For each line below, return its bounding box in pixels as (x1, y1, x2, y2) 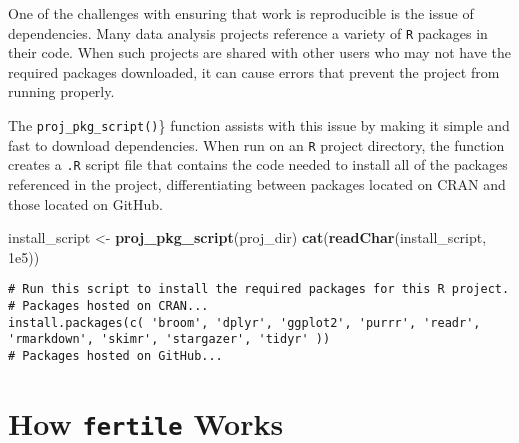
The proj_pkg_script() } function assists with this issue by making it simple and (8, 115, 510, 136)
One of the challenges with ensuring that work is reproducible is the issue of (8, 3, 474, 23)
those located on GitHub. (8, 193, 163, 214)
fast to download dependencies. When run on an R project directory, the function (8, 134, 505, 155)
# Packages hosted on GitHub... (8, 349, 223, 363)
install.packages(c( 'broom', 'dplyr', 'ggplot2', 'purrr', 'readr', (8, 315, 481, 330)
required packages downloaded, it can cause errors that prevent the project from (8, 61, 500, 82)
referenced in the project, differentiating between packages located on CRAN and (8, 174, 506, 194)
